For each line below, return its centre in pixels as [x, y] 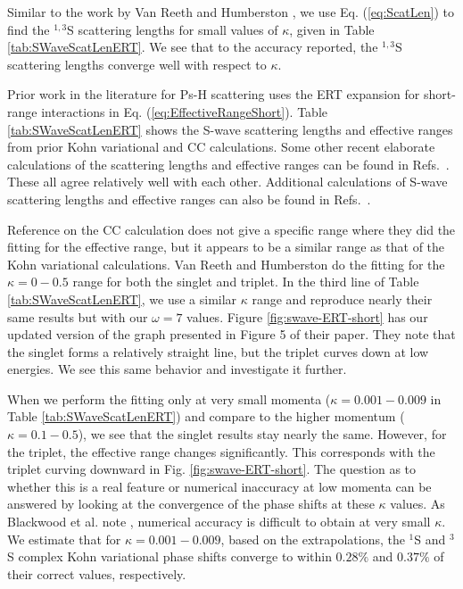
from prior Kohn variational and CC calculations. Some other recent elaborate [221, 147]
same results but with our [78, 316]
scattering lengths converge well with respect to [137, 64]
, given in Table [332, 29]
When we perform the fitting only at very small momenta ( [169, 398]
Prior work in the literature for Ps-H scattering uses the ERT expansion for [214, 94]
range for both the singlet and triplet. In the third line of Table [246, 282]
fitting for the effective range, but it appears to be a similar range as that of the [226, 247]
